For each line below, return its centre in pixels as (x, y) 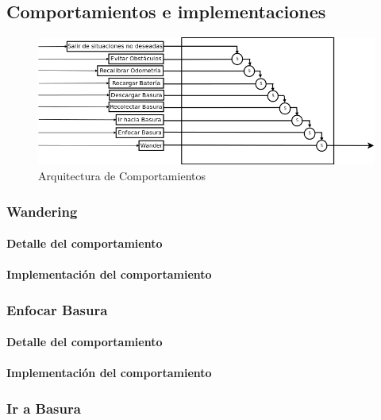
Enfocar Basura (57, 309)
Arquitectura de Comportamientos (122, 176)
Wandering (42, 211)
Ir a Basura (44, 408)
